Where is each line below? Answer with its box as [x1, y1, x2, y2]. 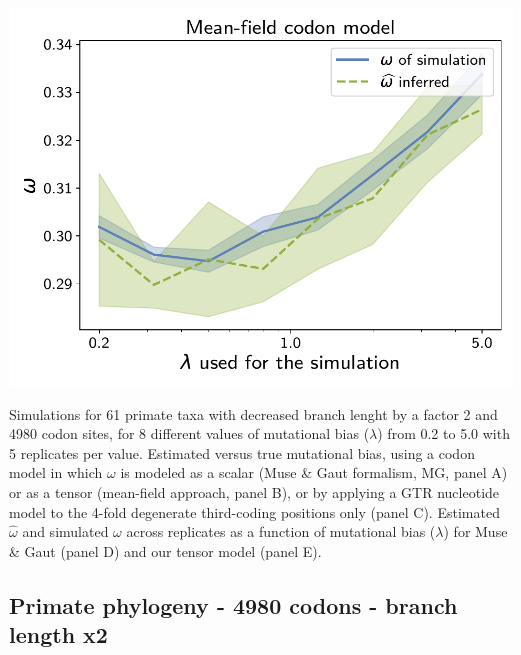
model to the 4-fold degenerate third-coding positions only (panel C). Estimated [9, 501, 500, 522]
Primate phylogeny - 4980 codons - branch [9, 589, 458, 620]
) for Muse [443, 521, 508, 542]
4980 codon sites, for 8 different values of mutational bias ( [9, 423, 370, 444]
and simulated [22, 521, 109, 542]
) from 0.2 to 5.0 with [377, 423, 510, 444]
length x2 [9, 619, 108, 650]
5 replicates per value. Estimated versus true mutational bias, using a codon [9, 442, 475, 463]
